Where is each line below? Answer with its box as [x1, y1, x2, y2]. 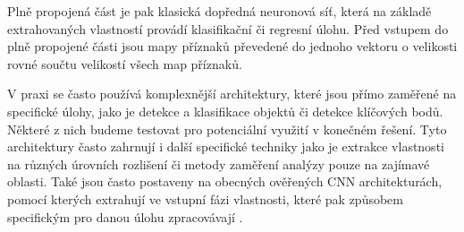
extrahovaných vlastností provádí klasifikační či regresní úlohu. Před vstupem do [7, 19, 449, 38]
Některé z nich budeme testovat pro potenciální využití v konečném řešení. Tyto [7, 119, 447, 138]
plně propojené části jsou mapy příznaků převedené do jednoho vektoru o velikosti [7, 37, 458, 56]
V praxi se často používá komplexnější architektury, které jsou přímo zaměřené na [7, 84, 457, 103]
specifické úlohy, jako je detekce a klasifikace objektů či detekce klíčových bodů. [7, 101, 443, 120]
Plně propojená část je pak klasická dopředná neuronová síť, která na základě [7, 2, 432, 20]
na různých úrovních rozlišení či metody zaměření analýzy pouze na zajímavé [7, 154, 430, 173]
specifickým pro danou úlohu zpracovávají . [7, 207, 243, 226]
